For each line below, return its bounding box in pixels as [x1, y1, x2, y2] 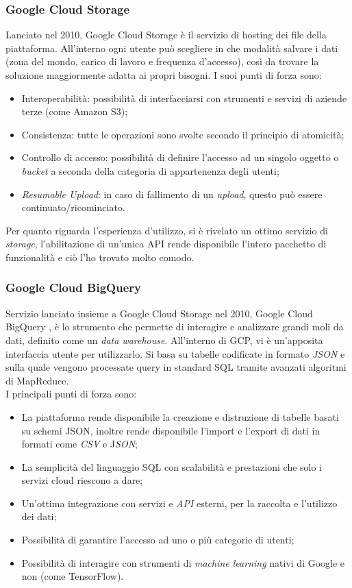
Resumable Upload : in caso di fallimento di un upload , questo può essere [21, 186, 323, 201]
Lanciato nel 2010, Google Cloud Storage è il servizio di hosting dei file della [5, 27, 327, 42]
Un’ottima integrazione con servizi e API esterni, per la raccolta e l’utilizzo [21, 495, 338, 510]
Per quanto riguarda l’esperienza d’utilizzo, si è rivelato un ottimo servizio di [5, 223, 328, 237]
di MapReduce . [5, 373, 69, 387]
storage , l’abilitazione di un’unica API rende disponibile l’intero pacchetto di [5, 236, 327, 251]
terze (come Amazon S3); [21, 104, 128, 119]
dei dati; [21, 509, 57, 524]
